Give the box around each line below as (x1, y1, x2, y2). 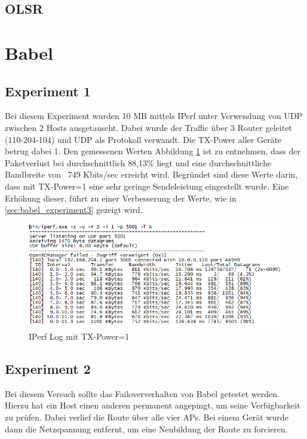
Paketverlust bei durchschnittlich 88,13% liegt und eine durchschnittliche (5, 156, 272, 169)
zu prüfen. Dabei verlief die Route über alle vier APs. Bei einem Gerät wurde (5, 411, 288, 423)
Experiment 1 (5, 81, 91, 100)
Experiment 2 (5, 359, 91, 378)
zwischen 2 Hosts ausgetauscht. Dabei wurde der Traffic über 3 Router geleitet (5, 121, 292, 133)
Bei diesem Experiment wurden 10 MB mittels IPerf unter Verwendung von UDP (5, 109, 303, 122)
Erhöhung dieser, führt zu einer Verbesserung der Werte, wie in (5, 191, 237, 204)
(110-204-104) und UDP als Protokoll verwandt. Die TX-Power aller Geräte (5, 133, 282, 145)
